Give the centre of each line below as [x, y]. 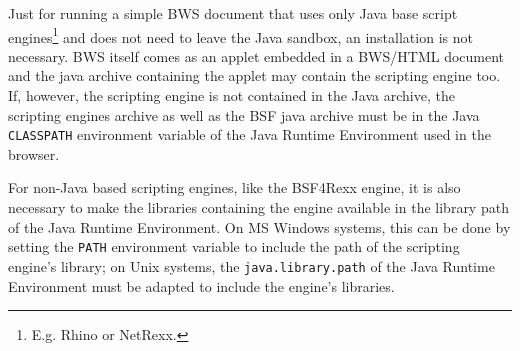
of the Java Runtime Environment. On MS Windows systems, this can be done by [259, 226]
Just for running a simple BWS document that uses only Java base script [233, 13]
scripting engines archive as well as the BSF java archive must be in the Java [244, 114]
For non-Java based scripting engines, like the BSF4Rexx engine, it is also [234, 187]
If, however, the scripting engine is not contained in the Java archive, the [231, 95]
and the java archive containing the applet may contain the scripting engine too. [254, 75]
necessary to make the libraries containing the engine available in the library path [258, 207]
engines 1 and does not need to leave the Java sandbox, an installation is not [240, 35]
